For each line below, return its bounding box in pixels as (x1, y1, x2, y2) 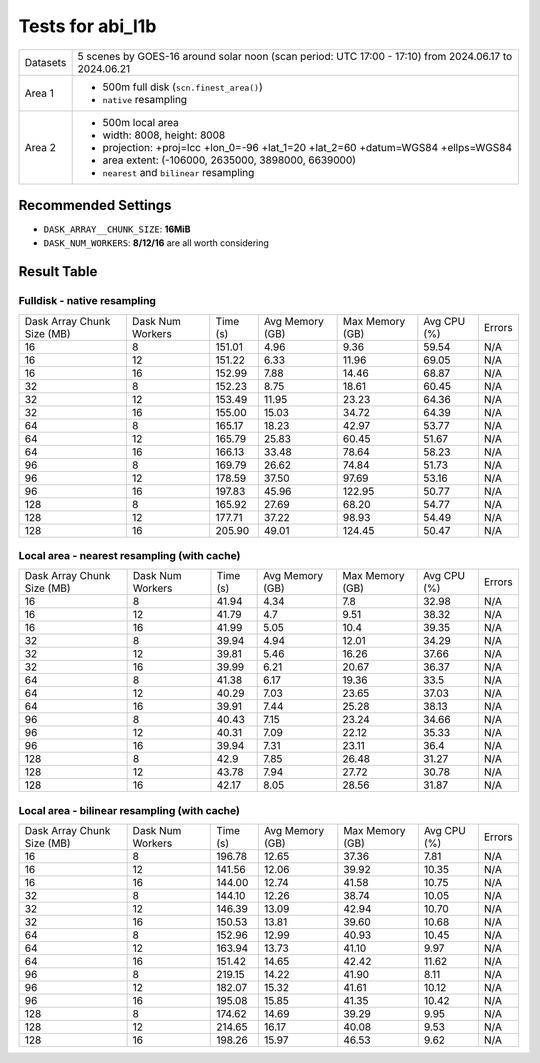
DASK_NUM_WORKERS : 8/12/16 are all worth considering (43, 237, 270, 249)
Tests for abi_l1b (18, 15, 157, 37)
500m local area (102, 115, 179, 129)
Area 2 (24, 140, 57, 154)
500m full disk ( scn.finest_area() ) (102, 80, 264, 94)
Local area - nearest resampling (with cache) (18, 548, 241, 562)
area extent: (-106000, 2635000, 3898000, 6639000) (102, 153, 357, 167)
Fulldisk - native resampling (18, 294, 157, 308)
